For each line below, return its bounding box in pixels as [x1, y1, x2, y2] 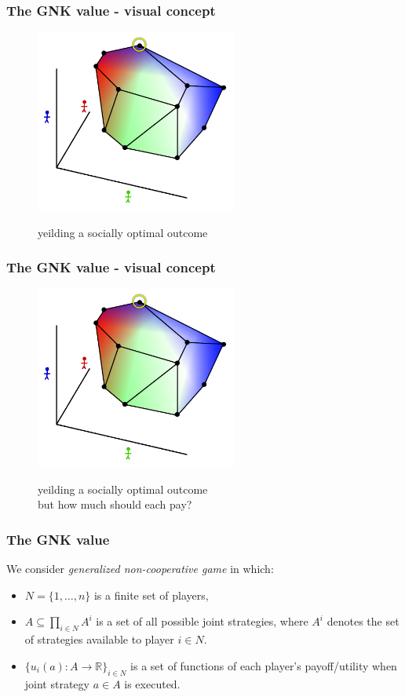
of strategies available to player [24, 631, 174, 648]
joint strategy [24, 675, 89, 692]
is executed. [124, 675, 181, 692]
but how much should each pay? [38, 496, 192, 513]
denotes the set [327, 613, 400, 629]
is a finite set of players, [93, 586, 209, 603]
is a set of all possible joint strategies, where [96, 613, 308, 629]
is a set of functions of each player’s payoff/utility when [130, 657, 397, 673]
